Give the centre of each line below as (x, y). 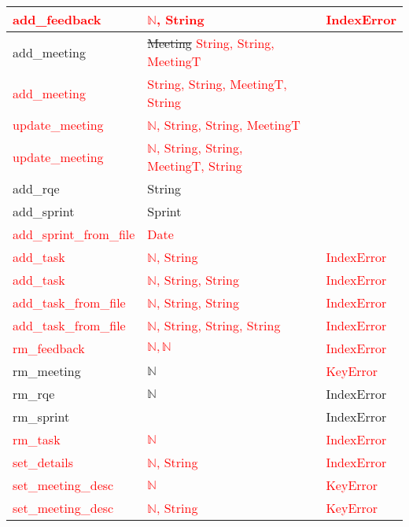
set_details (43, 462)
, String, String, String (218, 325)
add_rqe (36, 188)
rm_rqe (34, 394)
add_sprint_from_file (74, 234)
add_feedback (57, 19)
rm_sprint (41, 416)
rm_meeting (47, 371)
